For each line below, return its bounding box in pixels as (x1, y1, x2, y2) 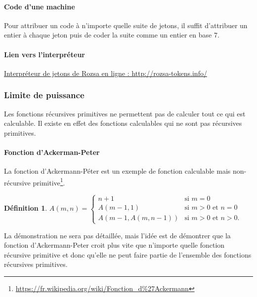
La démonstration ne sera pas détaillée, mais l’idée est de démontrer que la (4, 230, 231, 240)
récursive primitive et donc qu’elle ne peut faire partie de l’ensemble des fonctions (4, 249, 252, 260)
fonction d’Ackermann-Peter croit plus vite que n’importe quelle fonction (4, 240, 225, 250)
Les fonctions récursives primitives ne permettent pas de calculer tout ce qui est (4, 108, 246, 118)
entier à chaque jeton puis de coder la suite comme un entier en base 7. (4, 30, 219, 40)
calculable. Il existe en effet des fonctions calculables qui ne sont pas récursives (4, 118, 242, 128)
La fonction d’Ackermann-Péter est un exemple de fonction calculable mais (4, 166, 231, 176)
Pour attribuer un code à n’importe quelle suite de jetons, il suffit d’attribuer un (4, 20, 248, 30)
